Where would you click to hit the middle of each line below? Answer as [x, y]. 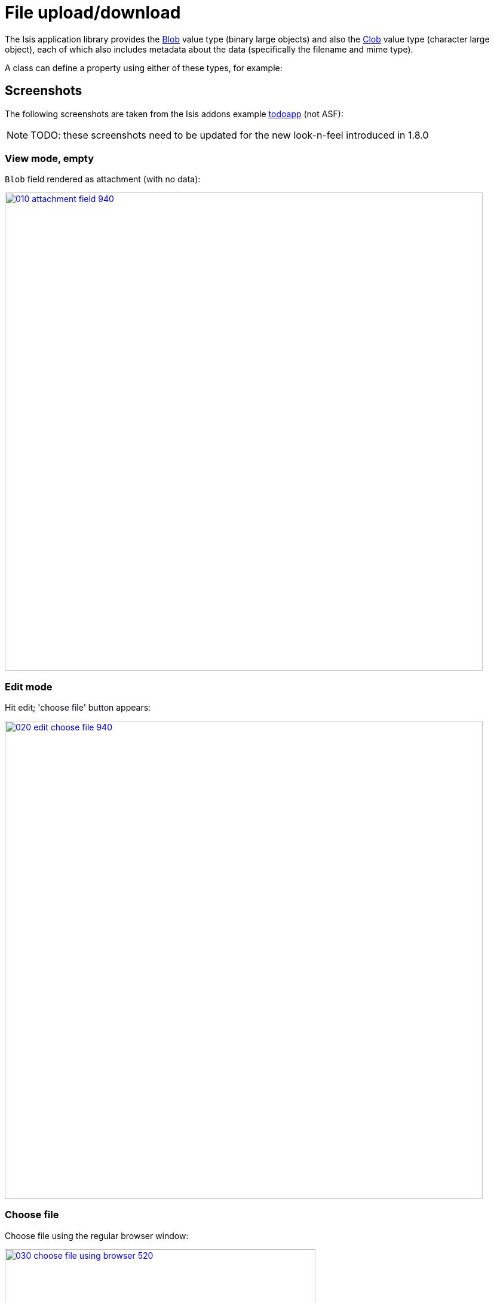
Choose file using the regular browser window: [97, 1235]
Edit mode [29, 686]
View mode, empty [49, 158]
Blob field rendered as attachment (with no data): [103, 179]
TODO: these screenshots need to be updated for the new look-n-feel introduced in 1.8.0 [230, 135]
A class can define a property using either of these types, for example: [144, 68]
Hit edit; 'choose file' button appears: [78, 708]
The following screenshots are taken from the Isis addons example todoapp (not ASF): [174, 114]
